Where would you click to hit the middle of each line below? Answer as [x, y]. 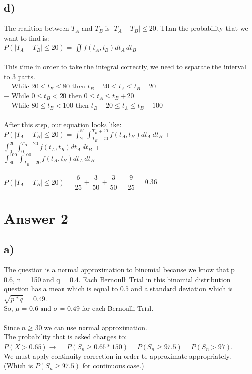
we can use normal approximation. [95, 327]
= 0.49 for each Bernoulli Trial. [107, 308]
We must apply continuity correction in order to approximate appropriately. [117, 356]
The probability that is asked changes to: [65, 337]
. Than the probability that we [202, 28]
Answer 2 [36, 218]
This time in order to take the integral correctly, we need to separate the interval [125, 66]
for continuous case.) [113, 365]
